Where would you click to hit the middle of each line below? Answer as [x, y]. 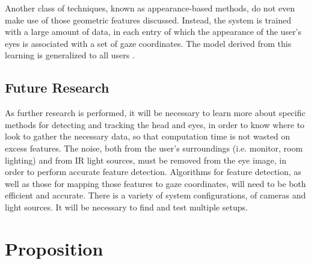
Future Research [57, 87]
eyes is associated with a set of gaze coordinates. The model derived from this [148, 43]
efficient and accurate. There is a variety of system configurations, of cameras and [155, 195]
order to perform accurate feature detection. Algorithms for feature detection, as [153, 172]
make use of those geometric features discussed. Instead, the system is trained [148, 20]
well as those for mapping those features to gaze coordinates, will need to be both [155, 183]
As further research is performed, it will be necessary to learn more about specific [155, 113]
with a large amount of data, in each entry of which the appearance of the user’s [153, 32]
